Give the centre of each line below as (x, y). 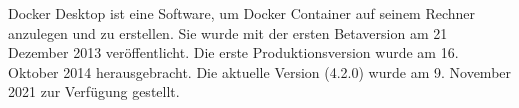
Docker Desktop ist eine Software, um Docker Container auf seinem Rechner (242, 13)
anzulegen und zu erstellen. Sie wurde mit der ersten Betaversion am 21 (228, 32)
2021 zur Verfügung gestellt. (94, 91)
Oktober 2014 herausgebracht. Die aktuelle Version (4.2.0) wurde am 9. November (260, 71)
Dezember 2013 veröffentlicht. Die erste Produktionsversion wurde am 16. (233, 52)
